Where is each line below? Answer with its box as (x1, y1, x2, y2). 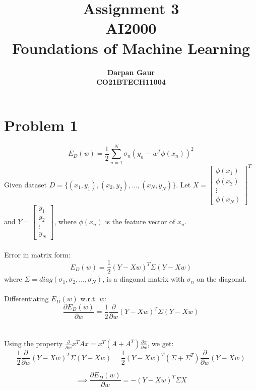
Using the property (4, 338, 63, 349)
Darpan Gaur (107, 67, 155, 77)
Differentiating (4, 293, 49, 304)
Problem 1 (4, 114, 78, 135)
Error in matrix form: (4, 249, 71, 259)
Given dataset (4, 179, 47, 189)
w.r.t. (80, 293, 97, 304)
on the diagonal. (197, 274, 247, 284)
